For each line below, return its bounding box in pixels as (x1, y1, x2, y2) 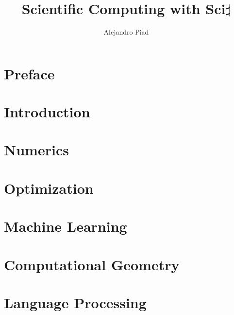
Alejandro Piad (103, 27, 149, 37)
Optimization (4, 178, 94, 198)
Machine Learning (4, 216, 127, 236)
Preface (4, 63, 55, 83)
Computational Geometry (4, 254, 180, 274)
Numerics (4, 140, 69, 160)
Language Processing (4, 292, 147, 312)
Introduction (4, 102, 90, 122)
